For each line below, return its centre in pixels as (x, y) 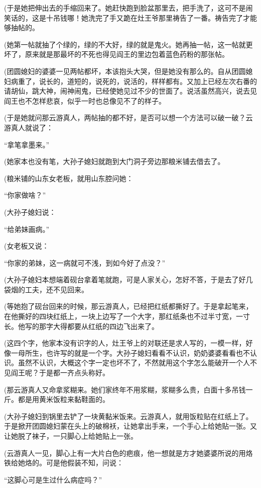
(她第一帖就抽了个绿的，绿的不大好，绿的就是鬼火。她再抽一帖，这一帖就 (125, 44)
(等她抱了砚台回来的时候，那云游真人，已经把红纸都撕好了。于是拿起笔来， (128, 306)
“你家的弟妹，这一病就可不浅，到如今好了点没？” (85, 262)
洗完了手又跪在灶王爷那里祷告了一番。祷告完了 (165, 17)
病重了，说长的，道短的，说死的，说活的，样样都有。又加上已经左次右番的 (134, 81)
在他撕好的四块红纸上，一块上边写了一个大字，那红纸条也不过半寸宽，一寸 (127, 316)
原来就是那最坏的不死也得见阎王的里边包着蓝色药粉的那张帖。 (127, 54)
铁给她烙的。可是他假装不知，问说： (64, 463)
